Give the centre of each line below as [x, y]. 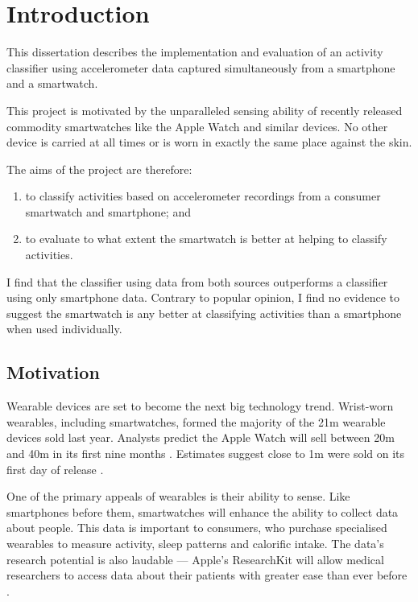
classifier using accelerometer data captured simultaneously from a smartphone [201, 67]
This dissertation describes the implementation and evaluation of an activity [195, 52]
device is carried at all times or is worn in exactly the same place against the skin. [209, 142]
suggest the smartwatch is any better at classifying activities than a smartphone [204, 313]
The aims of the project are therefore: [99, 169]
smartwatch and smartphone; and [108, 211]
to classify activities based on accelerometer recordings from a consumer [203, 196]
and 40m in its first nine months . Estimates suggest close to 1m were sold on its [206, 454]
